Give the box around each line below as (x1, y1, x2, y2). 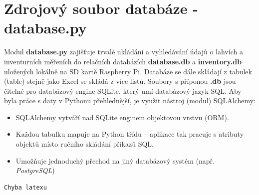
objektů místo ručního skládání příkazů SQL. (15, 139, 154, 149)
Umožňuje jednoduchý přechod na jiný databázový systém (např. (15, 155, 215, 166)
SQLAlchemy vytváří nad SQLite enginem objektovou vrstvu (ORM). (15, 112, 229, 122)
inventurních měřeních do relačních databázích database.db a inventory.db (4, 56, 242, 66)
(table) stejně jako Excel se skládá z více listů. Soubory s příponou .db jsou (4, 76, 236, 86)
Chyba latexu (4, 184, 47, 191)
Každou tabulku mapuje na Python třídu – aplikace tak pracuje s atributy (15, 129, 244, 139)
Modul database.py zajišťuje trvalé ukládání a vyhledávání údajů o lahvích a (4, 46, 243, 57)
